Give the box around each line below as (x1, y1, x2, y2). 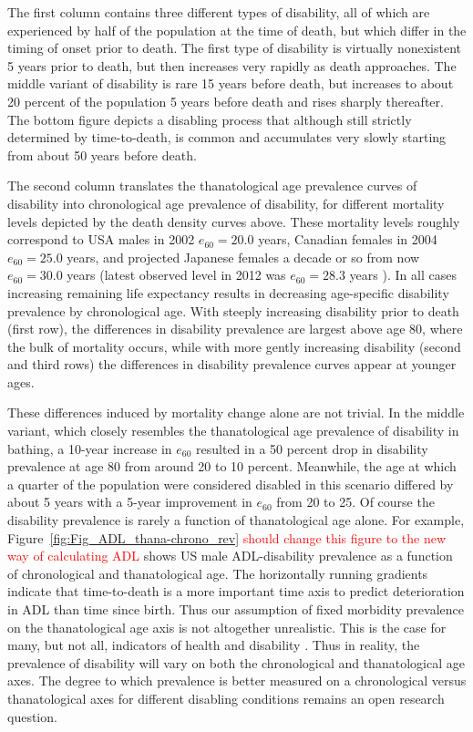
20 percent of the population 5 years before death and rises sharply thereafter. (7, 91, 444, 110)
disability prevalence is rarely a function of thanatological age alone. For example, (7, 510, 465, 530)
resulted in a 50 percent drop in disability (196, 438, 428, 458)
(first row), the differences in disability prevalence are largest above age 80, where (7, 319, 463, 338)
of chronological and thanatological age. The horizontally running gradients (7, 563, 428, 583)
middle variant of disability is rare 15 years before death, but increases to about (7, 74, 454, 93)
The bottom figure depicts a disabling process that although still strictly (7, 109, 412, 129)
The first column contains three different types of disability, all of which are (7, 3, 430, 21)
